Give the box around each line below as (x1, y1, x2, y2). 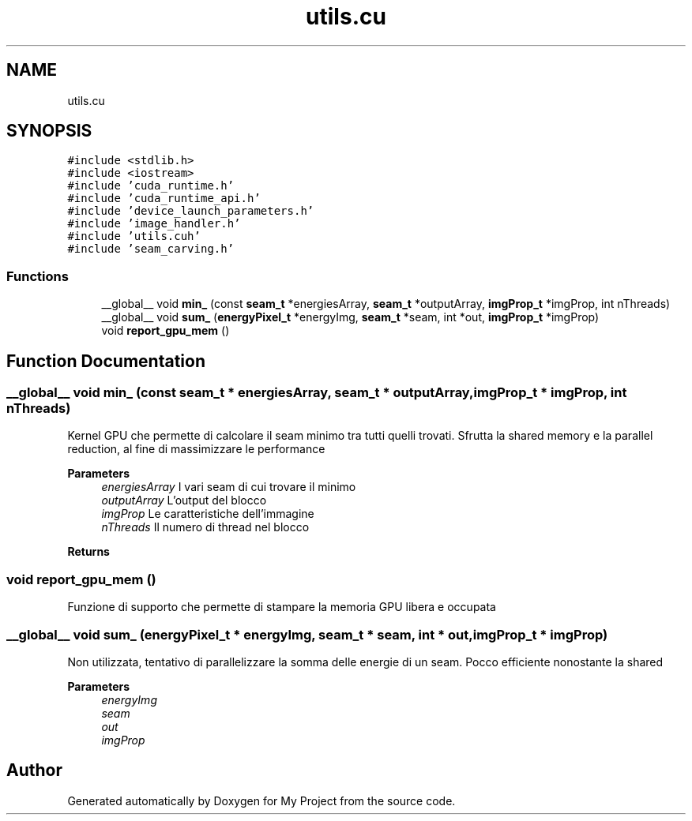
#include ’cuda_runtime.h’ (67, 179, 235, 193)
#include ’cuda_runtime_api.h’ (67, 192, 261, 205)
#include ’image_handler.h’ (67, 217, 241, 231)
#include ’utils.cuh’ (67, 230, 201, 243)
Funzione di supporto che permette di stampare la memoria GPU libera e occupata (67, 600, 496, 614)
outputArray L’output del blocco (101, 493, 267, 508)
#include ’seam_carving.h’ (67, 242, 235, 256)
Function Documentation (6, 351, 205, 371)
